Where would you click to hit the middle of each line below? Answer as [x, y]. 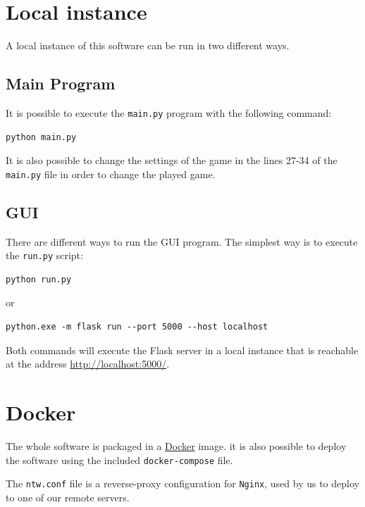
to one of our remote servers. [68, 497]
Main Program [61, 83]
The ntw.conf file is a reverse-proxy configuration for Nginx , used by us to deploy [182, 483]
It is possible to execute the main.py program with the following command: [169, 112]
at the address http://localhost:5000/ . [88, 364]
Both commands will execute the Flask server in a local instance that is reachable [182, 350]
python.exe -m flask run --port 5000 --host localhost [137, 327]
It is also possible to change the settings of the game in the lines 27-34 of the [172, 160]
